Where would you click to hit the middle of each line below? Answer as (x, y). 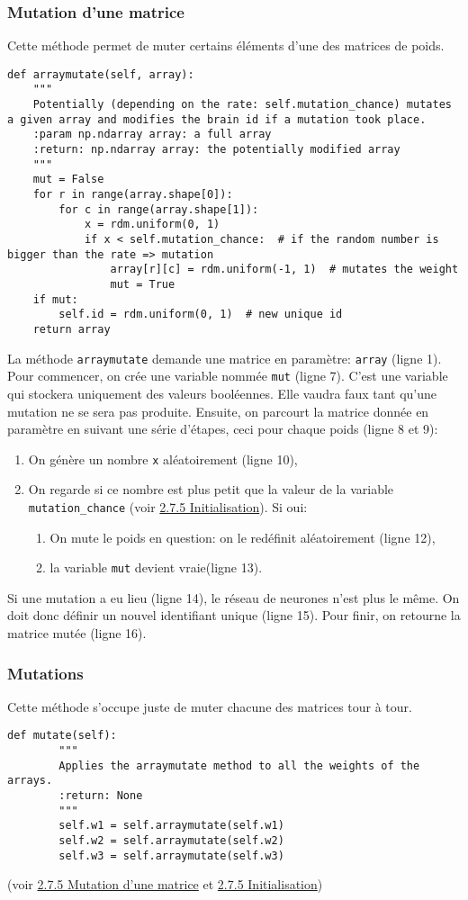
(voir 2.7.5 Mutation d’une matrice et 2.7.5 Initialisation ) (165, 884)
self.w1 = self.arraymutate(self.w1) (171, 826)
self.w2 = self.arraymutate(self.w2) (171, 841)
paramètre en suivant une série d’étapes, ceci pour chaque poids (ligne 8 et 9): (223, 429)
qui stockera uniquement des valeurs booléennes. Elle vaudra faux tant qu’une (222, 393)
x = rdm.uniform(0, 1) (152, 225)
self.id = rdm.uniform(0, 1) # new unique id (201, 315)
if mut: (55, 299)
